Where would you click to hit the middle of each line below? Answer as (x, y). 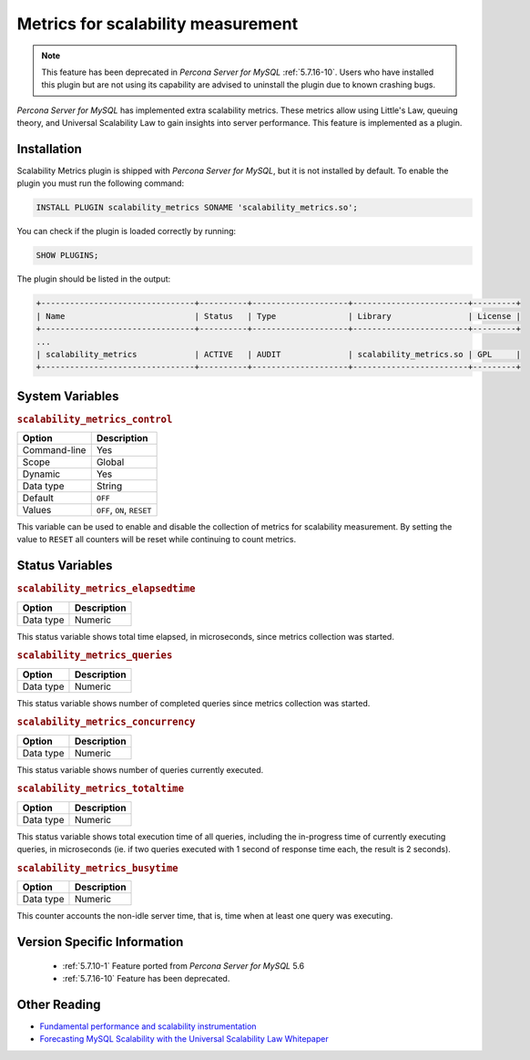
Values (37, 510)
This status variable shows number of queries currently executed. (140, 769)
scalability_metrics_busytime (97, 868)
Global (110, 462)
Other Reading (59, 1004)
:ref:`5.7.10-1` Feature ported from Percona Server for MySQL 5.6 (183, 965)
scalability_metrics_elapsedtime (106, 589)
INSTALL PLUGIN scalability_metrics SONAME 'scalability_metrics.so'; (197, 208)
